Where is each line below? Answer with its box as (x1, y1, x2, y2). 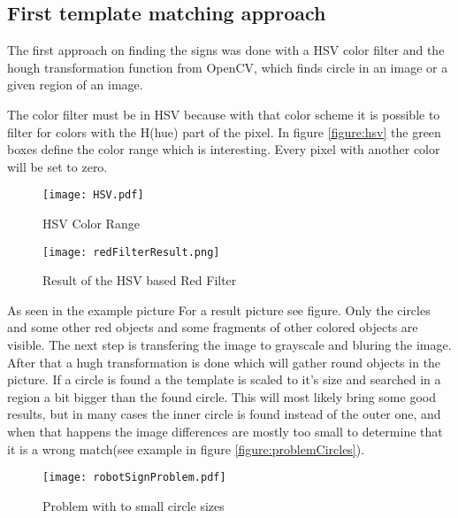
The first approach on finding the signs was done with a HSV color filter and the (7, 41, 445, 59)
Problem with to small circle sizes (42, 496, 225, 514)
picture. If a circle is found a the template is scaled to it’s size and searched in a (7, 370, 441, 389)
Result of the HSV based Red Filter (42, 271, 237, 290)
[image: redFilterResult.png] (42, 245, 220, 259)
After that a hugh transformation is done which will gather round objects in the (7, 352, 441, 371)
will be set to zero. (7, 157, 108, 175)
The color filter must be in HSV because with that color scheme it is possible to (7, 104, 440, 123)
